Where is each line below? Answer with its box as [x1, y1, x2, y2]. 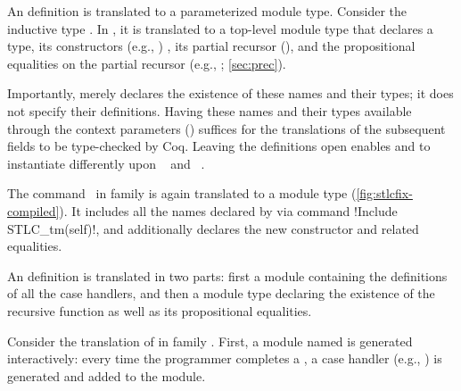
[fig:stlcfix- [356, 184, 413, 203]
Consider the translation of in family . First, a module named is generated [7, 331, 413, 350]
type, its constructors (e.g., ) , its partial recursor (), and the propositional [7, 37, 416, 55]
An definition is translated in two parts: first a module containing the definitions [7, 266, 448, 285]
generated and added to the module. [7, 366, 206, 385]
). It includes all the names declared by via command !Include [59, 201, 398, 220]
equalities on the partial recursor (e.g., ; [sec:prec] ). [7, 54, 286, 72]
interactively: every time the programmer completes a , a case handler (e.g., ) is [7, 349, 442, 368]
